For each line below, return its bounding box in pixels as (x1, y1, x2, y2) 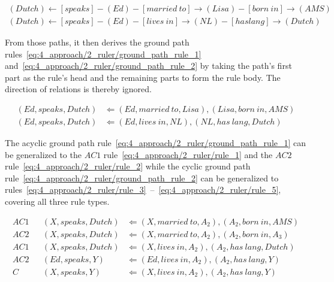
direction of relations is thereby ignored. (5, 83, 152, 95)
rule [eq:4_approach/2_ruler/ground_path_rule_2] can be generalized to (5, 171, 279, 184)
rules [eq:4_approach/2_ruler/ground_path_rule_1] (5, 47, 201, 60)
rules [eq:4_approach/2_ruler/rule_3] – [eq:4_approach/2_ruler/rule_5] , (5, 183, 281, 196)
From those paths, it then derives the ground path (5, 36, 189, 48)
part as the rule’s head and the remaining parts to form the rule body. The (5, 71, 281, 83)
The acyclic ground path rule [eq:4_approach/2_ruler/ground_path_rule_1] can (5, 137, 306, 149)
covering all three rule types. (5, 195, 110, 208)
